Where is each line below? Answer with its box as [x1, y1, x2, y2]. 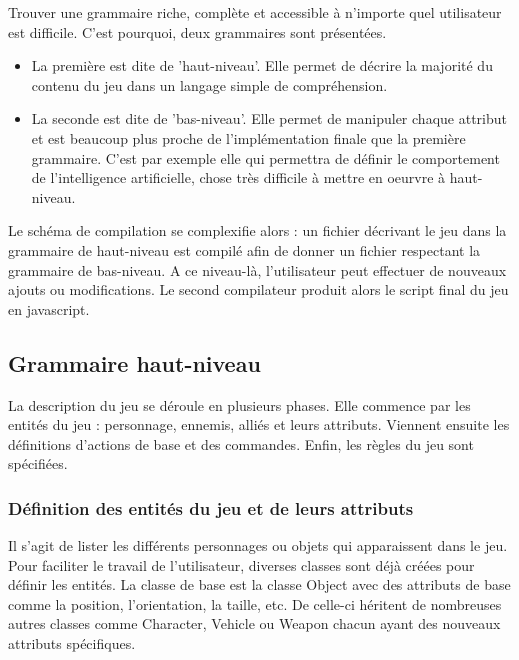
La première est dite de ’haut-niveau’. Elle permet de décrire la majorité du [31, 55, 493, 76]
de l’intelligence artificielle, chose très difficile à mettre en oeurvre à [31, 167, 446, 188]
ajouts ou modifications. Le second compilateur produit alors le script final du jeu [8, 279, 509, 300]
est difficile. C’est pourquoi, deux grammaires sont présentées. [8, 21, 387, 42]
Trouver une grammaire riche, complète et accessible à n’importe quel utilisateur [8, 2, 502, 22]
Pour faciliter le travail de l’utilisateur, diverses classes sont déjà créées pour [8, 554, 475, 575]
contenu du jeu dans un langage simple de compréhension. [31, 74, 388, 95]
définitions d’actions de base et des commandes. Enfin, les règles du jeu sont [8, 433, 474, 454]
